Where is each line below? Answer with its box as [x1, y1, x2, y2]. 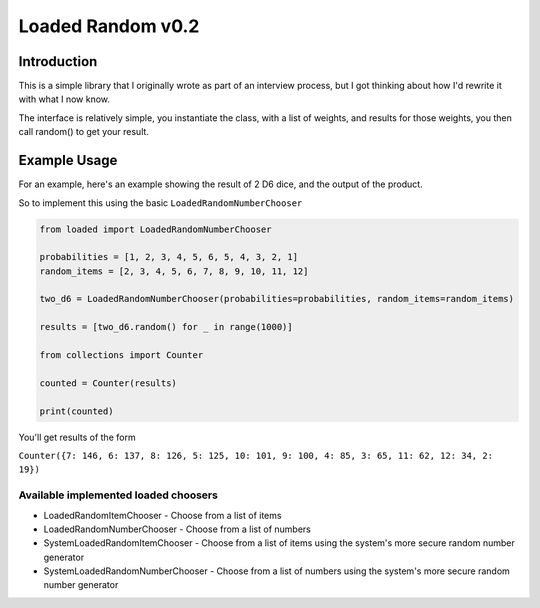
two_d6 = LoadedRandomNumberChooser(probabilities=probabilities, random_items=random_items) [39, 293, 515, 305]
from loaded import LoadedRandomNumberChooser [39, 223, 272, 235]
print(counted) [39, 405, 114, 417]
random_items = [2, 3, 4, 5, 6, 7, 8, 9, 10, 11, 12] [39, 265, 309, 277]
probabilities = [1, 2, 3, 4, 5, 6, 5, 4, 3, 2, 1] [39, 251, 299, 263]
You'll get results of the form [18, 431, 136, 443]
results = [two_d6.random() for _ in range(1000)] [39, 321, 294, 333]
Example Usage [18, 152, 118, 169]
